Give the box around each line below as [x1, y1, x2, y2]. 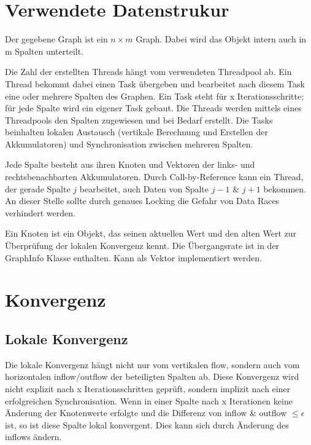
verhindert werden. [5, 206, 75, 219]
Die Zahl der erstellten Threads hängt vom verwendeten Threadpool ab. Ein [5, 65, 292, 78]
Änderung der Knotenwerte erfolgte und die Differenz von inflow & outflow [5, 406, 287, 419]
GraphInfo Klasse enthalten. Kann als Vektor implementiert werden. [5, 251, 262, 264]
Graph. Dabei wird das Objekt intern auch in [136, 33, 307, 45]
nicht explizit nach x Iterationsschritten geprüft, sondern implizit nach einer [5, 382, 291, 395]
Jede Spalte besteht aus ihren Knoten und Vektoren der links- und [5, 158, 255, 171]
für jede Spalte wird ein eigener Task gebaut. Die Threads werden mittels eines [5, 101, 302, 114]
